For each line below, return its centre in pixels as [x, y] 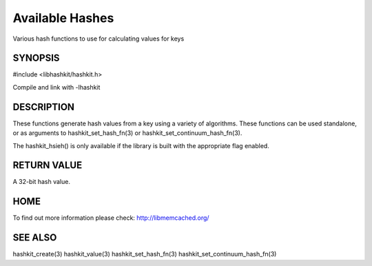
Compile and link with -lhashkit [56, 87]
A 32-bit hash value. [41, 182]
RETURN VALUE [48, 165]
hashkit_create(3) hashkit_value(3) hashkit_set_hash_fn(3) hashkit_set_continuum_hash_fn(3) [145, 254]
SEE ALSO [35, 238]
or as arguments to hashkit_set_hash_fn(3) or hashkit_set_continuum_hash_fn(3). [127, 133]
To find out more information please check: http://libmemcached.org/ [111, 218]
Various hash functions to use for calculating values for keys [99, 39]
